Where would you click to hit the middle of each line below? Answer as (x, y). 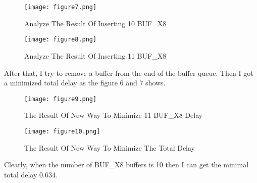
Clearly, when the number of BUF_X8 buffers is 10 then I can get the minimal (126, 165)
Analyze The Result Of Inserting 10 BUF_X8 (95, 23)
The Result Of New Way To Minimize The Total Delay (110, 147)
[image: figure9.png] (61, 99)
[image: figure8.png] (61, 40)
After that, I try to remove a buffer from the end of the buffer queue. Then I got (129, 73)
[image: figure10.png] (62, 131)
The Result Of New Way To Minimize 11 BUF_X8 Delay (114, 115)
